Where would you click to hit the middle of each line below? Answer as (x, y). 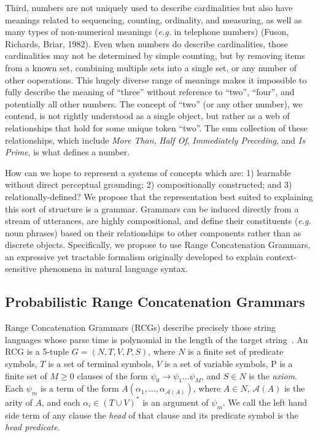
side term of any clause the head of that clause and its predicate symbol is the (152, 415)
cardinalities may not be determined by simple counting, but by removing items (155, 56)
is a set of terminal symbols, (101, 364)
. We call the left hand (265, 402)
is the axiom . (273, 375)
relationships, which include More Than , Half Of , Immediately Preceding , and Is (155, 140)
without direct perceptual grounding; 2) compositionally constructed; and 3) (149, 184)
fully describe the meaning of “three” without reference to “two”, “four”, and (150, 92)
